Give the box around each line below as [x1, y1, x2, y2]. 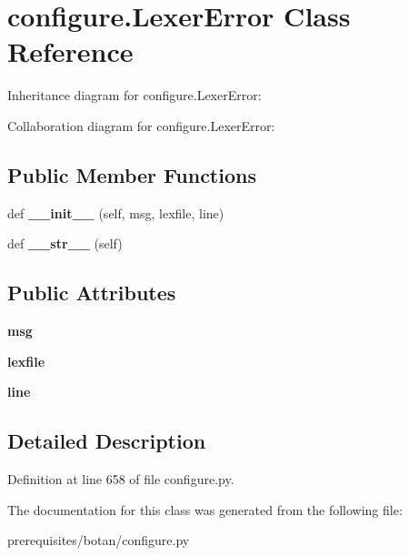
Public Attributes [7, 278, 176, 307]
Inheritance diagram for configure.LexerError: [7, 86, 262, 105]
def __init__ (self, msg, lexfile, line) [7, 203, 224, 222]
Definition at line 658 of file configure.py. [7, 470, 234, 489]
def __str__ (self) [7, 234, 123, 253]
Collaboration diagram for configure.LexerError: [7, 116, 275, 135]
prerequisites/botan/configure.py [7, 531, 190, 550]
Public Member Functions [7, 160, 256, 188]
